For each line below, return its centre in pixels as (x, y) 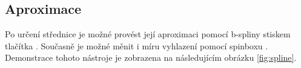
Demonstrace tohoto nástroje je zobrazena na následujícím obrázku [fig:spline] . (151, 57)
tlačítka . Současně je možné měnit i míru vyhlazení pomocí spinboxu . (137, 45)
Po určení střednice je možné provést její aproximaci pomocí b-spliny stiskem (148, 34)
